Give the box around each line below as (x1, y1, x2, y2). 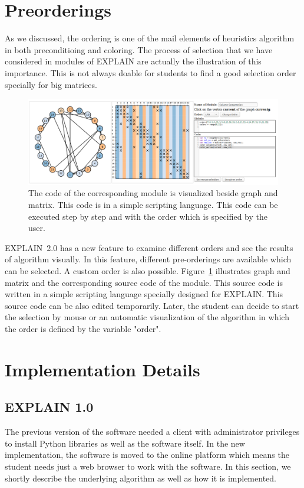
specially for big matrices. (5, 78, 97, 90)
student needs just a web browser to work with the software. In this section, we (5, 460, 291, 472)
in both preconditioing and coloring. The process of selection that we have (5, 43, 273, 56)
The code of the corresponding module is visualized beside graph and (28, 187, 278, 199)
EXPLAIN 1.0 (5, 398, 94, 416)
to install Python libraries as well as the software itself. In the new (5, 437, 245, 449)
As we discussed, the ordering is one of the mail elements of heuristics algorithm (5, 32, 295, 44)
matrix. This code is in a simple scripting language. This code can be (28, 199, 278, 211)
